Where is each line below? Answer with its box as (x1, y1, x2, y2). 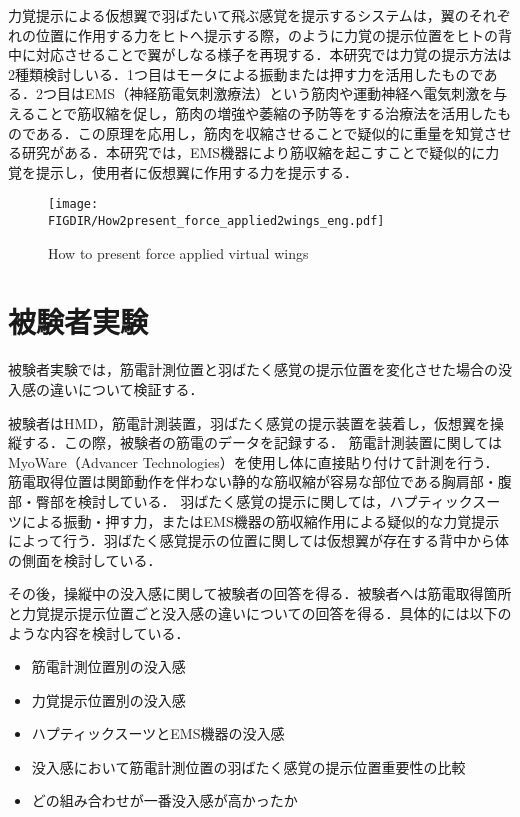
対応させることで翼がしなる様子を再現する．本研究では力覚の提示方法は (35, 44, 512, 65)
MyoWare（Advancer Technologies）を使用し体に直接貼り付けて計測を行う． (8, 451, 499, 472)
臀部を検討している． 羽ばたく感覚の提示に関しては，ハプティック (35, 490, 473, 511)
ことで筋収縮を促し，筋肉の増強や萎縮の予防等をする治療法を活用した (35, 102, 498, 123)
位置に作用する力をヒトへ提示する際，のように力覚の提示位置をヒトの (35, 24, 498, 45)
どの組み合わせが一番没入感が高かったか (31, 790, 298, 811)
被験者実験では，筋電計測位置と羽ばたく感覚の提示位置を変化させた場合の (8, 359, 498, 380)
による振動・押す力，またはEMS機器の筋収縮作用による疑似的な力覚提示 (21, 510, 500, 531)
